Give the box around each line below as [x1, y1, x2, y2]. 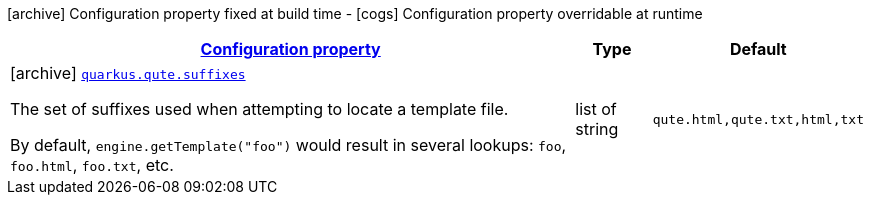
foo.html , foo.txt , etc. [10, 155, 174, 175]
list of [575, 99, 617, 119]
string [575, 119, 619, 139]
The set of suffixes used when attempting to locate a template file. [10, 99, 509, 119]
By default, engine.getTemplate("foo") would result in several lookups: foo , [10, 135, 567, 155]
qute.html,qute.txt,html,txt [652, 111, 864, 127]
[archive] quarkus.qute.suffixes [10, 63, 246, 83]
